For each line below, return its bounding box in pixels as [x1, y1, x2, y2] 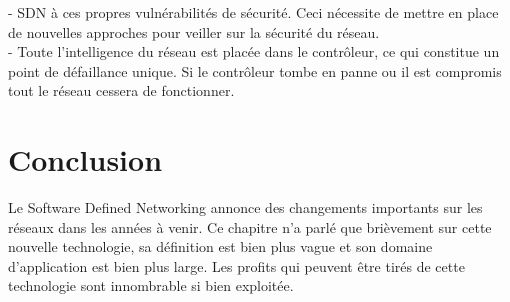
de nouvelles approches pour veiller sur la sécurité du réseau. [8, 21, 380, 42]
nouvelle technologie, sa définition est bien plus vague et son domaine [8, 236, 433, 257]
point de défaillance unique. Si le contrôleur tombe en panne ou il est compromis [8, 60, 502, 81]
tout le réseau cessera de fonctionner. [8, 80, 235, 101]
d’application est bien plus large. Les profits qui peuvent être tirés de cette [8, 255, 465, 276]
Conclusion [8, 139, 163, 180]
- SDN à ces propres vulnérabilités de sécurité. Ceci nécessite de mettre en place [8, 2, 499, 22]
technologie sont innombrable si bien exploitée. [8, 275, 294, 296]
